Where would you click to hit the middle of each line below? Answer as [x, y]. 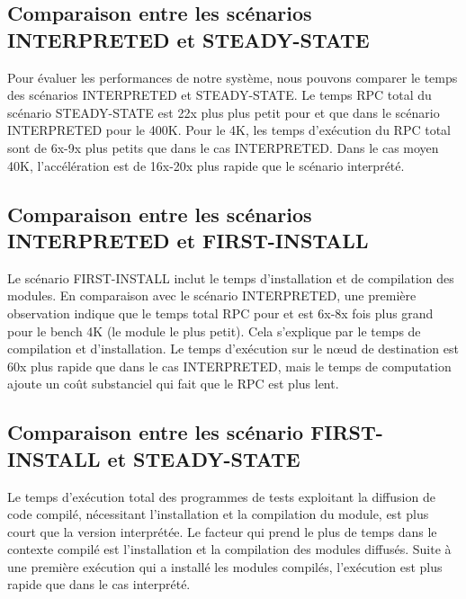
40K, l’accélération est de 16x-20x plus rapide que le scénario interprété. [206, 165]
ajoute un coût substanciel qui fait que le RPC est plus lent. [173, 384]
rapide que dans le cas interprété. [99, 584]
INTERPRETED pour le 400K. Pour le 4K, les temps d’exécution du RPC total [229, 130]
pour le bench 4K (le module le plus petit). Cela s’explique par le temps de [214, 331]
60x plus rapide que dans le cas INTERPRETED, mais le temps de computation [229, 366]
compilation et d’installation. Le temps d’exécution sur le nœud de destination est [233, 349]
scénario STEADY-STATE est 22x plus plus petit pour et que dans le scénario [224, 112]
